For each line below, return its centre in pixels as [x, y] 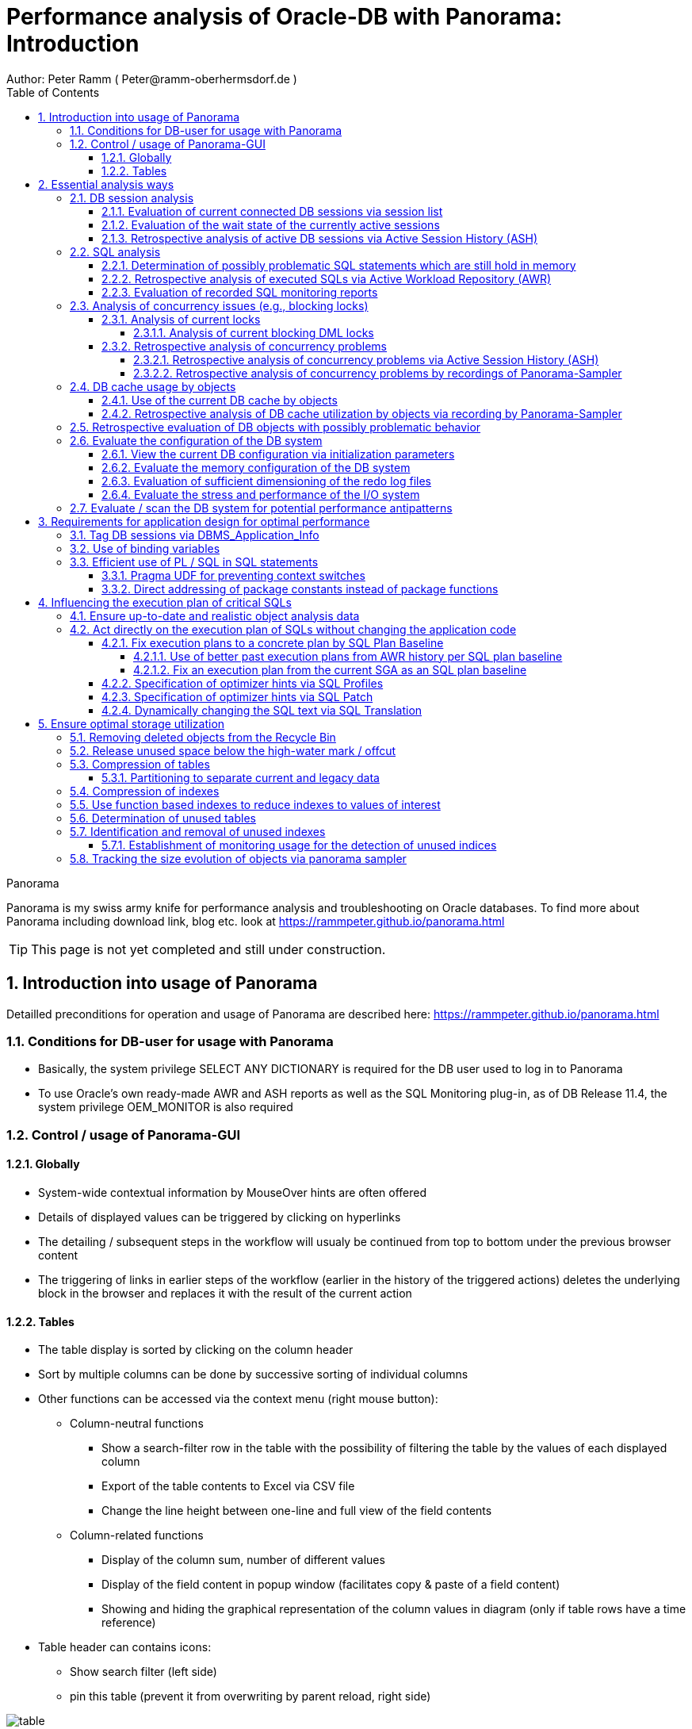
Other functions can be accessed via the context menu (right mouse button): [238, 1399]
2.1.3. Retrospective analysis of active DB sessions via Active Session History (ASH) [320, 238]
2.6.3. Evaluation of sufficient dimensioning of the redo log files [266, 481]
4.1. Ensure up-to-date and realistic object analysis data [215, 615]
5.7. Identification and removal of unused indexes [198, 831]
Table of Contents [53, 92]
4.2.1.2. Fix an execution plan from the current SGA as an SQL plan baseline [330, 669]
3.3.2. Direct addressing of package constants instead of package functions [300, 588]
